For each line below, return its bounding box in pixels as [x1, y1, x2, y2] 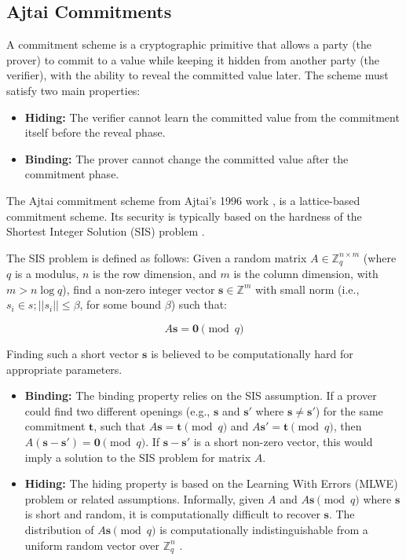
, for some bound [79, 296, 162, 313]
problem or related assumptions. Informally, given [24, 490, 265, 507]
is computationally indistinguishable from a [159, 521, 368, 537]
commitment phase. [24, 166, 119, 182]
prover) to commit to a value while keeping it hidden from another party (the [6, 51, 380, 68]
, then [333, 418, 362, 434]
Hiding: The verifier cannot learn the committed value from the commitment [24, 108, 400, 125]
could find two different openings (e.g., [24, 402, 210, 419]
